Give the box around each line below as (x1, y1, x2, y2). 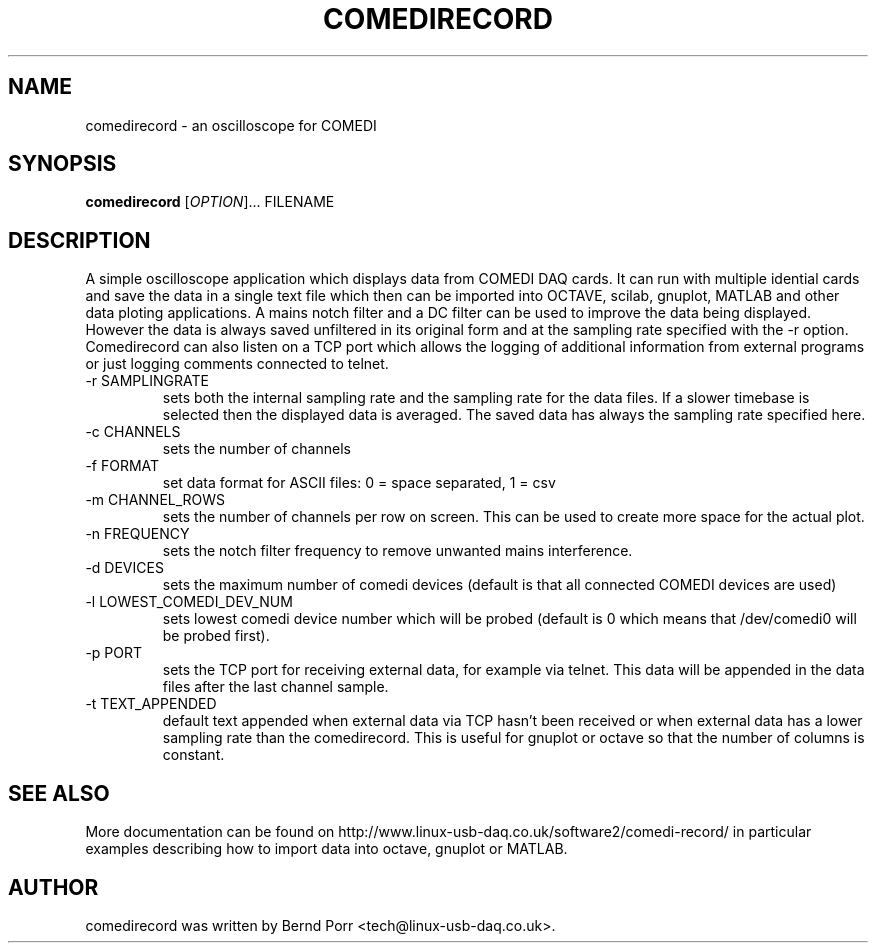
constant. (162, 746, 225, 764)
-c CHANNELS (85, 423, 181, 441)
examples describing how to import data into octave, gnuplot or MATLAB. (85, 840, 568, 858)
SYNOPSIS (8, 151, 117, 177)
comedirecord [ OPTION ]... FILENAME (85, 193, 335, 211)
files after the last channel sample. (162, 678, 389, 696)
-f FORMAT (85, 457, 160, 475)
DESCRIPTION (8, 227, 151, 253)
